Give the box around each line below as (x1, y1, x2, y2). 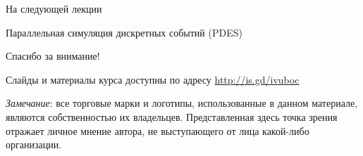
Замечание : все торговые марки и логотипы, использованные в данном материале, (6, 96, 358, 110)
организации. (6, 137, 62, 152)
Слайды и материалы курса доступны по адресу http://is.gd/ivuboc (6, 72, 300, 86)
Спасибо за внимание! (6, 48, 100, 63)
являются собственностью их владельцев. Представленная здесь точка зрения (6, 109, 338, 124)
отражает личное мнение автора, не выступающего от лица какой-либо (6, 123, 309, 138)
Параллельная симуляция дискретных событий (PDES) (6, 25, 242, 39)
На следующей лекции (6, 1, 102, 15)
